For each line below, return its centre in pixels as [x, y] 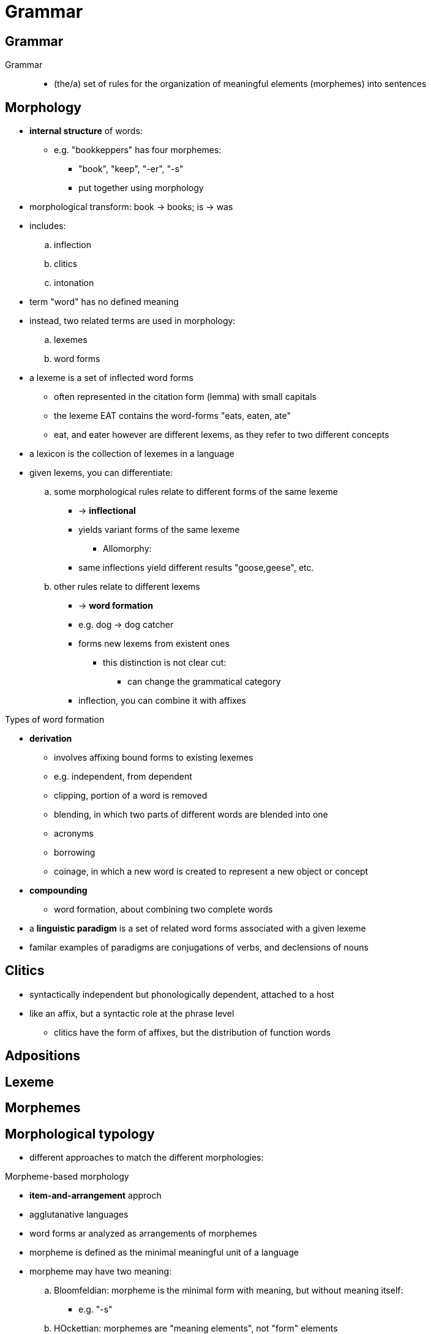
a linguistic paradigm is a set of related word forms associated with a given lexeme [198, 929]
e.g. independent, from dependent [123, 777]
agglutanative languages [79, 1214]
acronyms [74, 834]
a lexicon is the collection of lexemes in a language [132, 454]
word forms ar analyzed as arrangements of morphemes [143, 1233]
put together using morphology [141, 188]
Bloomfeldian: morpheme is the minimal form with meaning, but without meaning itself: [229, 1290]
